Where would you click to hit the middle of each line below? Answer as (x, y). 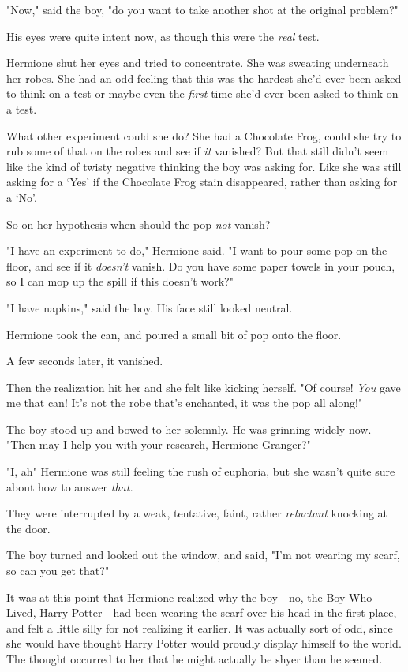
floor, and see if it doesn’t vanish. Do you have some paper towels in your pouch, (201, 265)
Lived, (21, 612)
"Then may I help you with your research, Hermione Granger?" (159, 444)
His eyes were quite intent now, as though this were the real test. (163, 36)
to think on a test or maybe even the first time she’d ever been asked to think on (202, 93)
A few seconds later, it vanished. (85, 361)
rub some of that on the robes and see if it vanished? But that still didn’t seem (198, 151)
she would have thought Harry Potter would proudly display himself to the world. (204, 643)
